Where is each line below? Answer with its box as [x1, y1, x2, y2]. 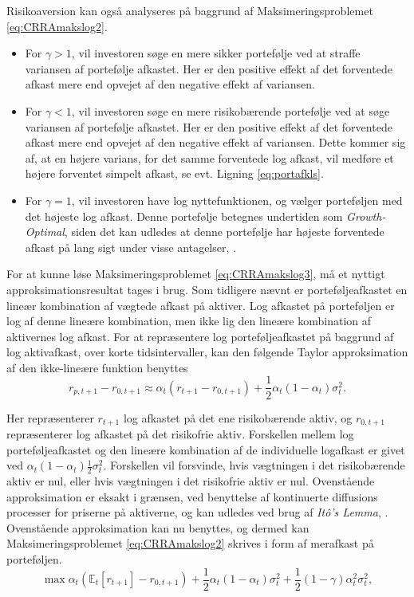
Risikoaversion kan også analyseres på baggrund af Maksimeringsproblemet [6, 2, 373, 18]
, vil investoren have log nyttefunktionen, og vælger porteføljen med [71, 191, 403, 208]
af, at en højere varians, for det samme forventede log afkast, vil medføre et [25, 149, 394, 166]
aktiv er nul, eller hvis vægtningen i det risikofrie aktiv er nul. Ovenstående [6, 473, 375, 489]
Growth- [346, 207, 386, 224]
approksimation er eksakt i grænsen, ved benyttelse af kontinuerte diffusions [6, 488, 378, 505]
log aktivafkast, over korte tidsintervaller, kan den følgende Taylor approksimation [6, 344, 408, 360]
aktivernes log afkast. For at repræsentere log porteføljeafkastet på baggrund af [6, 328, 394, 344]
